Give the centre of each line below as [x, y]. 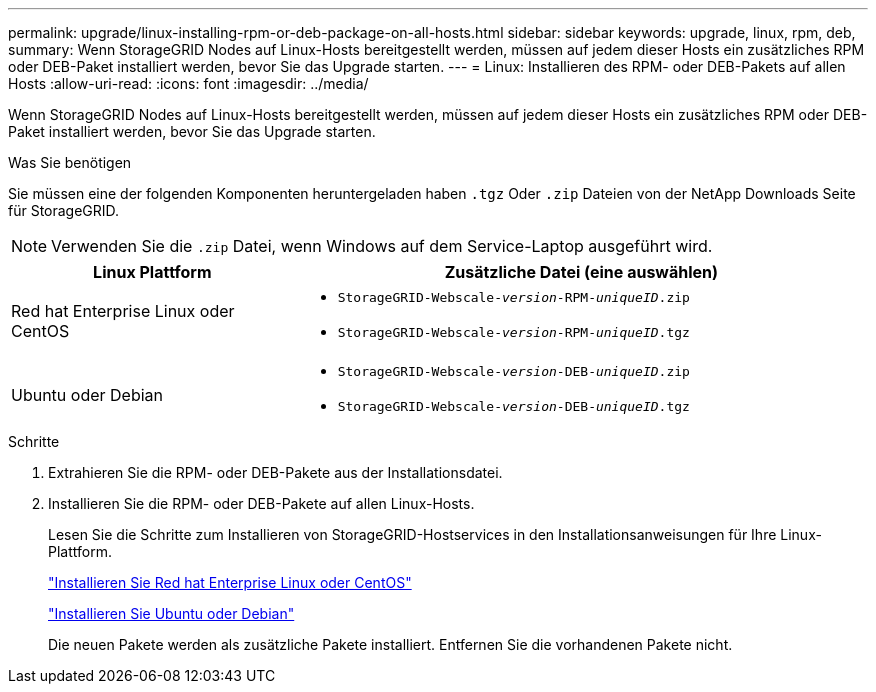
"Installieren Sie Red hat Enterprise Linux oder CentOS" [230, 582]
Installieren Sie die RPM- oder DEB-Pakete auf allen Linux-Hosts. [261, 503]
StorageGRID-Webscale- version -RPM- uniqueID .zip [513, 297]
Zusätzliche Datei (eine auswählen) [581, 272]
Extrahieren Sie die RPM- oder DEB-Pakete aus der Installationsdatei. [275, 472]
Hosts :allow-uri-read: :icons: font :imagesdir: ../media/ [188, 83]
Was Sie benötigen [70, 162]
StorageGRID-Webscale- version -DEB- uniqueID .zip [513, 371]
